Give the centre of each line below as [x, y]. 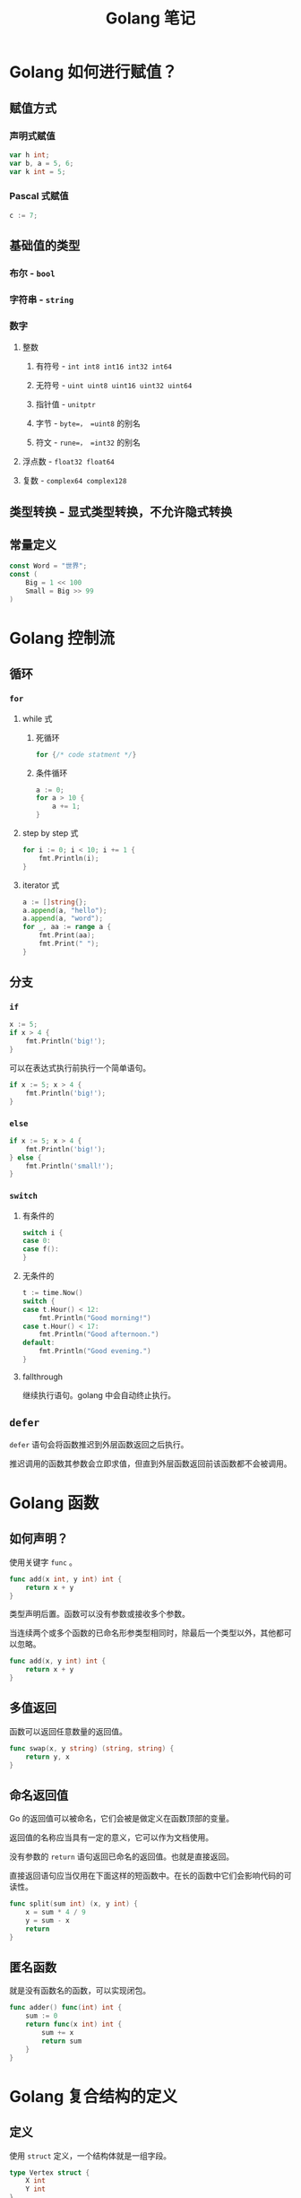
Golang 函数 [54, 1503]
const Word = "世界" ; [48, 566]
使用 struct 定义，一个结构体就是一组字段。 [90, 2155]
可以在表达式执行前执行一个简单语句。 [80, 1067]
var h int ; [30, 155]
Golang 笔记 [150, 18]
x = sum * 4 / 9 [56, 1912]
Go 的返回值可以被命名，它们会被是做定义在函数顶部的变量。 [122, 1819]
